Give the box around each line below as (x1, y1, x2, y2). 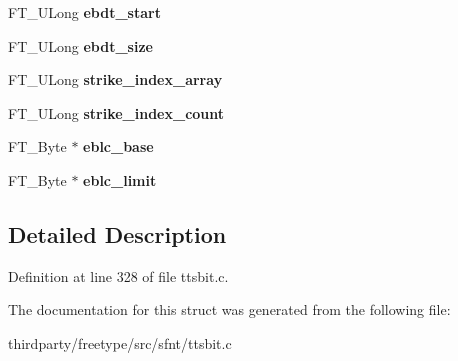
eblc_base (83, 136, 154, 157)
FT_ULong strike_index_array (8, 69, 223, 90)
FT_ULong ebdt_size (8, 35, 153, 56)
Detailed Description (8, 218, 227, 249)
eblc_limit (83, 169, 157, 190)
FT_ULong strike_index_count (8, 102, 225, 123)
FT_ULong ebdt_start (8, 2, 161, 22)
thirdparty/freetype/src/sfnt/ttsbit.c (8, 332, 232, 353)
